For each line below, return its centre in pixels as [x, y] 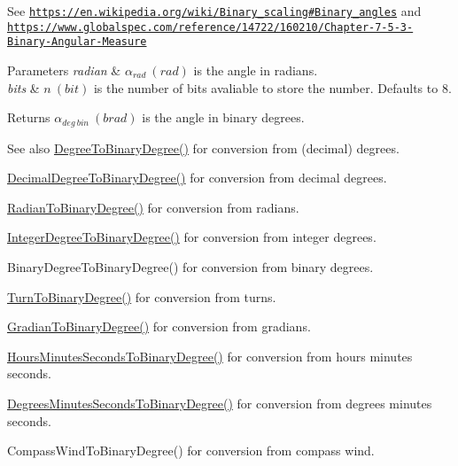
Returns [29, 117]
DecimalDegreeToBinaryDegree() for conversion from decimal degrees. [197, 178]
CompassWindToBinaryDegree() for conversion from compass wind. [191, 450]
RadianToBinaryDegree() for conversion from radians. [153, 207]
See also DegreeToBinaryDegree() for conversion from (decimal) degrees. [203, 148]
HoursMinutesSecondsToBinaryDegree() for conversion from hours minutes [210, 356]
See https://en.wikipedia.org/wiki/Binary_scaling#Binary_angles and [214, 11]
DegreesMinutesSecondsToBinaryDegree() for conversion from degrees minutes [220, 403]
